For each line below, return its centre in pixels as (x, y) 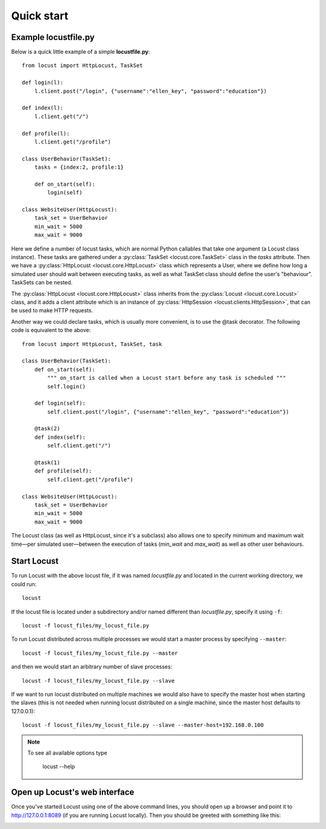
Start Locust (35, 561)
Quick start (40, 16)
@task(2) (47, 429)
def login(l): (43, 83)
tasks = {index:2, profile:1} (79, 167)
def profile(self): (63, 471)
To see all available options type (67, 753)
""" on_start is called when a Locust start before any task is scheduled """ (167, 378)
